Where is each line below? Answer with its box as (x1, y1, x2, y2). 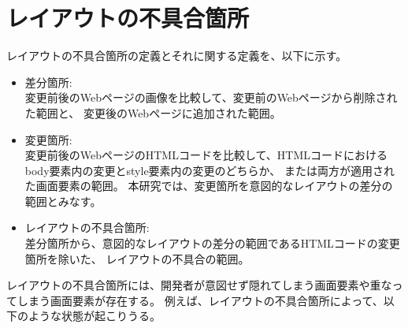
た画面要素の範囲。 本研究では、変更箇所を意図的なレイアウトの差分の (24, 177, 393, 194)
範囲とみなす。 (24, 192, 102, 209)
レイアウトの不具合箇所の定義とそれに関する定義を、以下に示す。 (6, 47, 347, 64)
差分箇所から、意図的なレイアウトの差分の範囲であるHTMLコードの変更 (24, 235, 400, 252)
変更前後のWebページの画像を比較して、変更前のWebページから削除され (24, 89, 398, 106)
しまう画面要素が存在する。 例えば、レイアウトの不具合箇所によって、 (17, 292, 384, 308)
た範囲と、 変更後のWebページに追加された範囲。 (24, 104, 281, 121)
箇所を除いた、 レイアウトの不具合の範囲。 (24, 250, 250, 266)
